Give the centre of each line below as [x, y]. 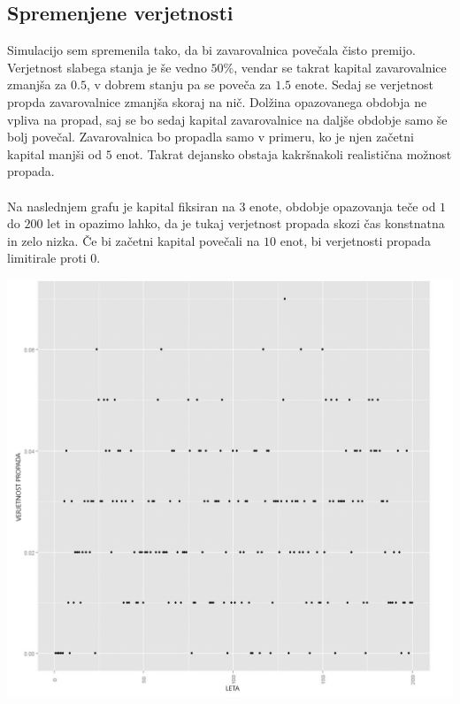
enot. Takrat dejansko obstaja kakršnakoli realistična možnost [284, 153]
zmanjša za [37, 84]
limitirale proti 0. [54, 258]
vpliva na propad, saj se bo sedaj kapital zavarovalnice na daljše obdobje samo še [227, 119]
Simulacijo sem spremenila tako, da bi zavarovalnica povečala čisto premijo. [211, 50]
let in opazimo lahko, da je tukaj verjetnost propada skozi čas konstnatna [246, 223]
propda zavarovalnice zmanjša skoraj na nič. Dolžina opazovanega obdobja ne [217, 101]
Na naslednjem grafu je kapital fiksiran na [121, 206]
